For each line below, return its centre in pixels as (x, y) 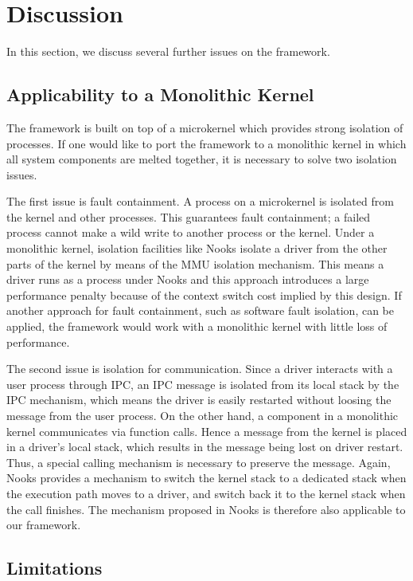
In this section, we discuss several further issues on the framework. (168, 51)
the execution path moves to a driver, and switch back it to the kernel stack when (206, 493)
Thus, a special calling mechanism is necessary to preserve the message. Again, (199, 462)
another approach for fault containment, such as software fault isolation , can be (200, 310)
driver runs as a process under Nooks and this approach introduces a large (188, 279)
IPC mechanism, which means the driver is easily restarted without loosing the (199, 400)
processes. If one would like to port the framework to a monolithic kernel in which (206, 143)
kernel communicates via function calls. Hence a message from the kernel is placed (207, 431)
